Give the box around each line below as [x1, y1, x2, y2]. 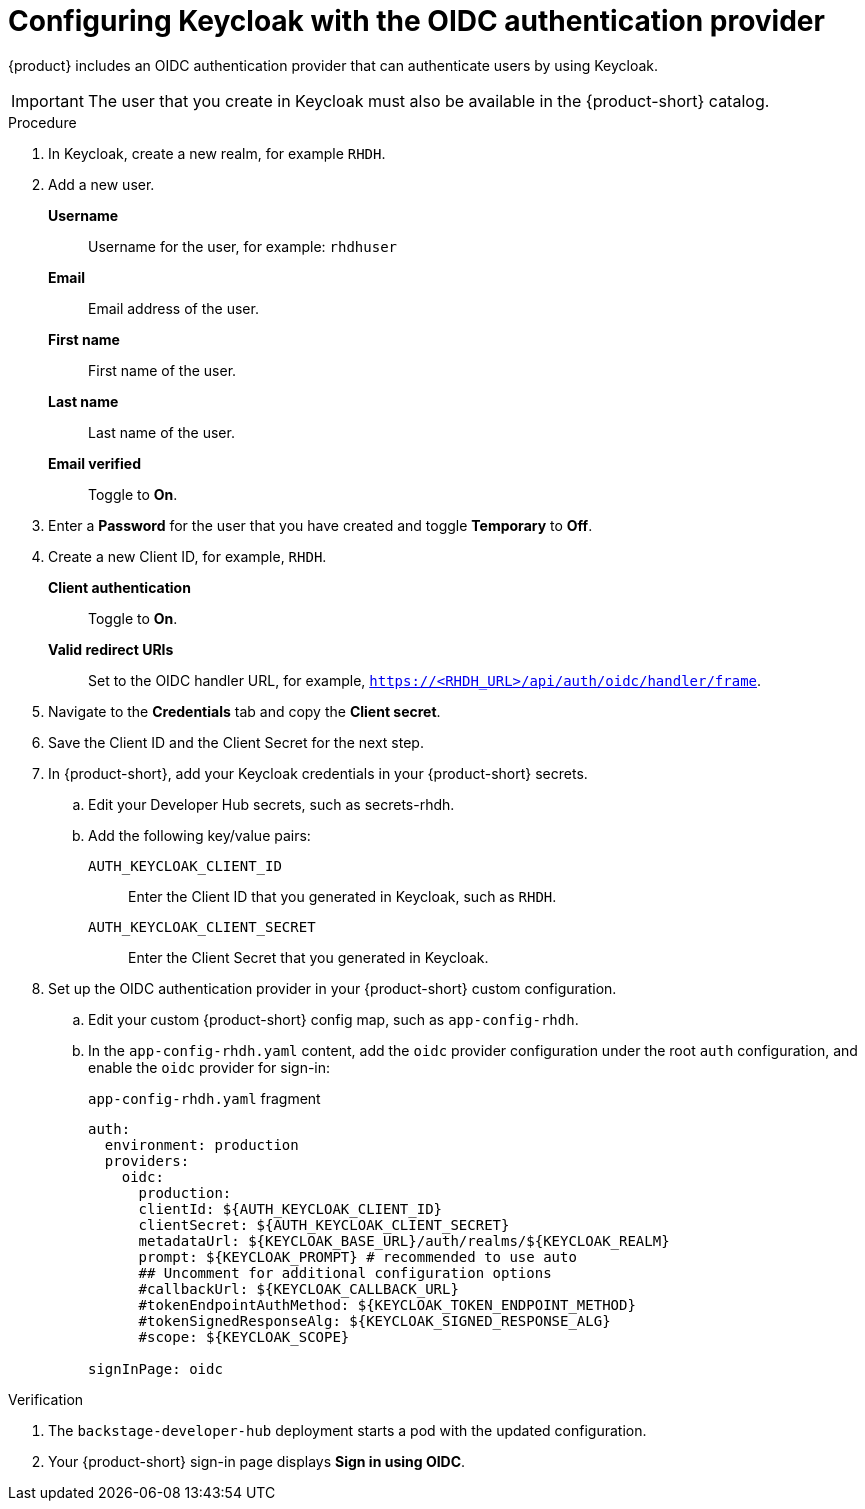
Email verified [48, 454, 141, 472]
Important [11, 90, 84, 111]
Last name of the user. [88, 423, 235, 441]
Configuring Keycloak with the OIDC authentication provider [8, 4, 825, 38]
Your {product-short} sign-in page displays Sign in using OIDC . [48, 1452, 466, 1470]
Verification [8, 1390, 84, 1408]
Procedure [8, 113, 77, 131]
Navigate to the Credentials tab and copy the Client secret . [48, 702, 441, 720]
